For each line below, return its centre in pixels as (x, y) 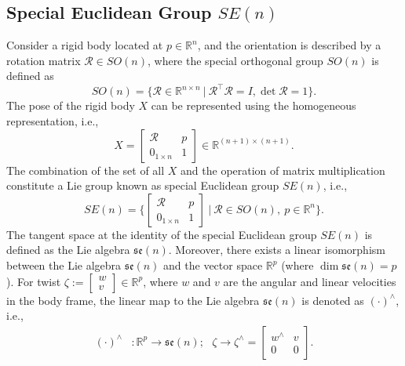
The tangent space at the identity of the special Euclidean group (162, 234)
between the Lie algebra (64, 265)
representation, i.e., (53, 121)
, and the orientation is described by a (289, 45)
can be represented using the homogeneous (254, 105)
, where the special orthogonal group (235, 60)
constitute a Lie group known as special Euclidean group (143, 185)
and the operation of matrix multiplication (283, 170)
